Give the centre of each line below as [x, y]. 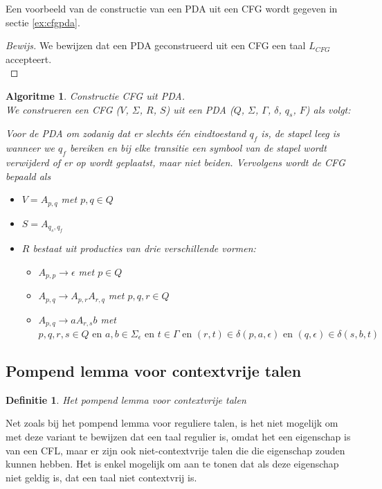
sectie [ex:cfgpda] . [43, 22]
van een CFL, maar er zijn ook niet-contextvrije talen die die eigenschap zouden [175, 450]
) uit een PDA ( [200, 109]
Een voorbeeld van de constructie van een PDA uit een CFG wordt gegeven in [172, 8]
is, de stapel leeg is [300, 133]
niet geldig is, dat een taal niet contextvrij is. [101, 477]
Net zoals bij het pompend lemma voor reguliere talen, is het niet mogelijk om [172, 423]
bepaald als [28, 176]
